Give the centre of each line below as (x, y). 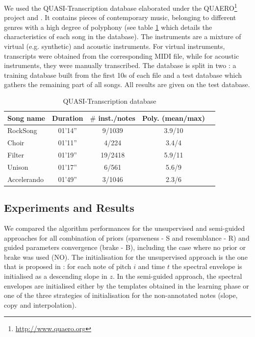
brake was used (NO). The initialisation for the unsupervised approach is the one (126, 257)
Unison (18, 167)
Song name (26, 118)
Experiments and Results (69, 208)
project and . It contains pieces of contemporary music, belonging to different (120, 17)
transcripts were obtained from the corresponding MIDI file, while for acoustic (122, 56)
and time (152, 266)
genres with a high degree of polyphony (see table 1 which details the (108, 27)
